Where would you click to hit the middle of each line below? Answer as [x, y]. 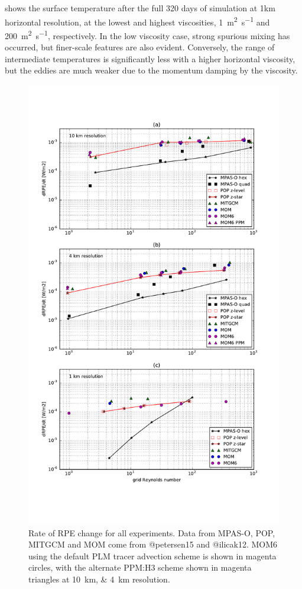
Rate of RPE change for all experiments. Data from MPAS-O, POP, [152, 532]
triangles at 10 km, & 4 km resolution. [99, 579]
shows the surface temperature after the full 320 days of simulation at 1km [140, 8]
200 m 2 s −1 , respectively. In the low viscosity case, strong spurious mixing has [147, 34]
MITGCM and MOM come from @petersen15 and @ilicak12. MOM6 [153, 544]
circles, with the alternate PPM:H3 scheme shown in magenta [140, 567]
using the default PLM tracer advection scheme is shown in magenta [152, 556]
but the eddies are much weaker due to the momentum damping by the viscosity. [151, 70]
